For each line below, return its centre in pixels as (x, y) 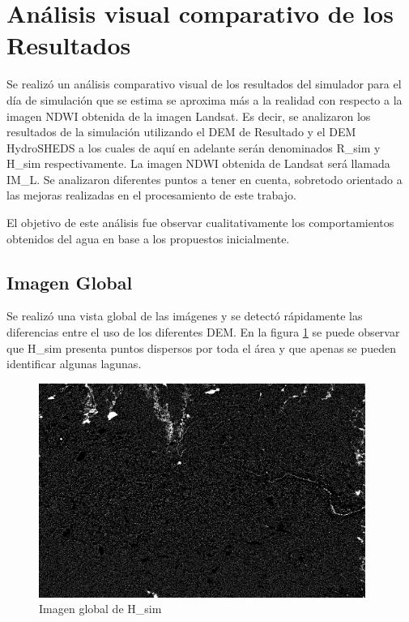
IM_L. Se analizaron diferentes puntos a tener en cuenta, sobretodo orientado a (204, 179)
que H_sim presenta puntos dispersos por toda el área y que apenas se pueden (202, 347)
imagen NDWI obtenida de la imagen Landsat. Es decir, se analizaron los (189, 116)
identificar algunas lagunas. (74, 364)
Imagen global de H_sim (100, 609)
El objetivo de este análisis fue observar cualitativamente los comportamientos (200, 223)
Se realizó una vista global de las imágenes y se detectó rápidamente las (185, 316)
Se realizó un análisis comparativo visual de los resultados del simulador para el (204, 84)
